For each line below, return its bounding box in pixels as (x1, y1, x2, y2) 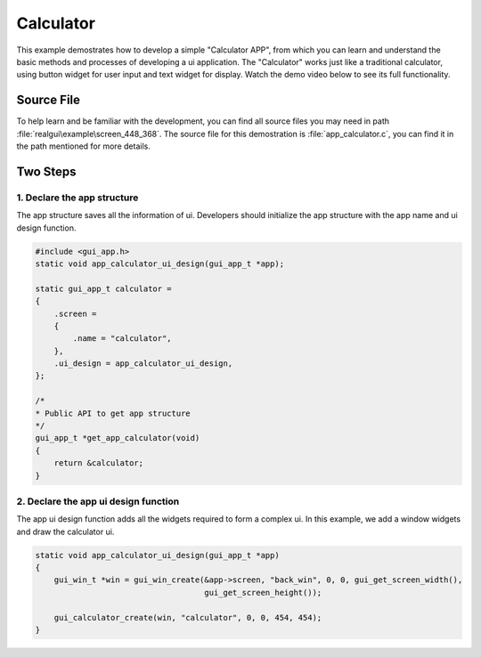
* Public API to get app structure (35, 408, 191, 418)
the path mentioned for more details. (16, 141, 151, 151)
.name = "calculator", (72, 334, 173, 344)
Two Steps (16, 164, 77, 179)
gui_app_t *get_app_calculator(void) (35, 433, 200, 443)
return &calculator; (53, 458, 144, 468)
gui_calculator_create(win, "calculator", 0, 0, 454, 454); (53, 612, 322, 622)
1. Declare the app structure (16, 191, 139, 204)
